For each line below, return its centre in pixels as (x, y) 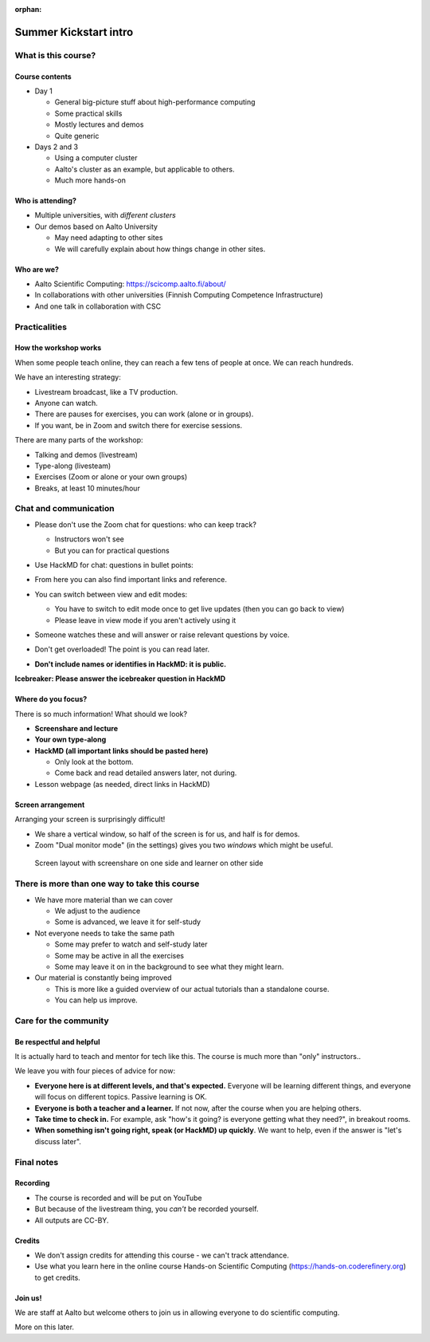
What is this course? (55, 55)
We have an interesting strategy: (68, 377)
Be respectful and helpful (57, 1041)
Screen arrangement (50, 805)
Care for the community (62, 1021)
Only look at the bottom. (94, 762)
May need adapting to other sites (109, 238)
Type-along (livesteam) (73, 466)
